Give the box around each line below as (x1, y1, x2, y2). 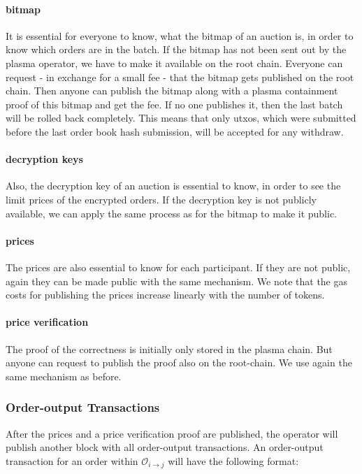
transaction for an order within (6, 453, 138, 468)
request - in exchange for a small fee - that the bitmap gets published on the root (6, 69, 354, 84)
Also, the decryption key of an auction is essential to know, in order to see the (6, 178, 341, 193)
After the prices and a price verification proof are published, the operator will (6, 426, 338, 440)
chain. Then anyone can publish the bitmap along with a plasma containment (6, 83, 338, 98)
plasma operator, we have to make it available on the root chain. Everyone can (6, 55, 343, 70)
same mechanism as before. (6, 368, 122, 383)
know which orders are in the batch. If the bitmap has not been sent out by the (6, 42, 347, 57)
